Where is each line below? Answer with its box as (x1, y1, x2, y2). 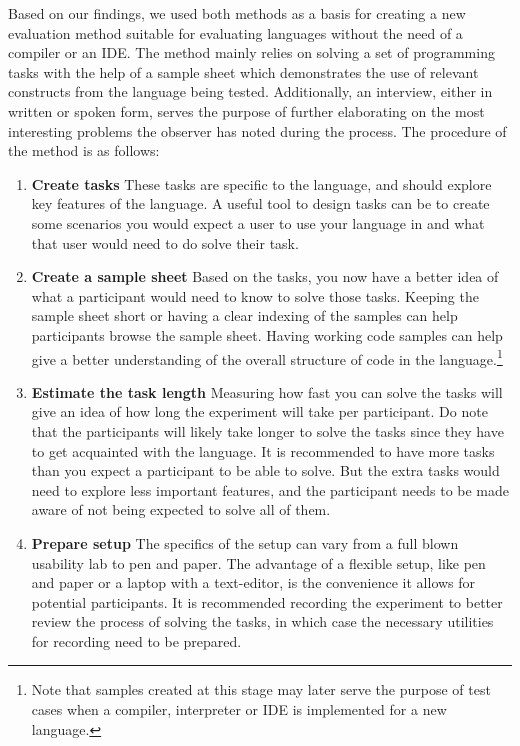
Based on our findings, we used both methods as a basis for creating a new (8, 3, 466, 23)
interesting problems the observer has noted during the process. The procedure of (8, 120, 507, 141)
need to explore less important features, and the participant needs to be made (31, 479, 510, 500)
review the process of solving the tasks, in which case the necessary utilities (31, 611, 494, 632)
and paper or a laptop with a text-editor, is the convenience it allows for (31, 572, 476, 593)
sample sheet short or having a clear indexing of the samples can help (31, 305, 458, 326)
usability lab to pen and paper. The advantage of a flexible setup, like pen (31, 552, 486, 573)
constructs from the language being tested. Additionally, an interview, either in (8, 81, 493, 102)
